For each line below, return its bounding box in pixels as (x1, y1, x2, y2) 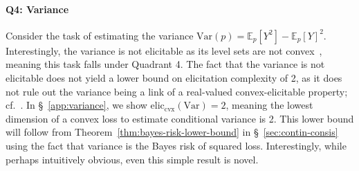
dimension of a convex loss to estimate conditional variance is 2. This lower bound (6, 111, 354, 125)
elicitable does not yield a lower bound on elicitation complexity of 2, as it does (6, 70, 342, 84)
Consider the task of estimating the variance (6, 28, 194, 42)
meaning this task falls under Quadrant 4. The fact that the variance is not (6, 57, 325, 71)
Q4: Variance (6, 1, 69, 16)
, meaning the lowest (225, 98, 313, 112)
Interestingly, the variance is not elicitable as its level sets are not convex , (6, 43, 322, 57)
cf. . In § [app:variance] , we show (6, 98, 147, 112)
